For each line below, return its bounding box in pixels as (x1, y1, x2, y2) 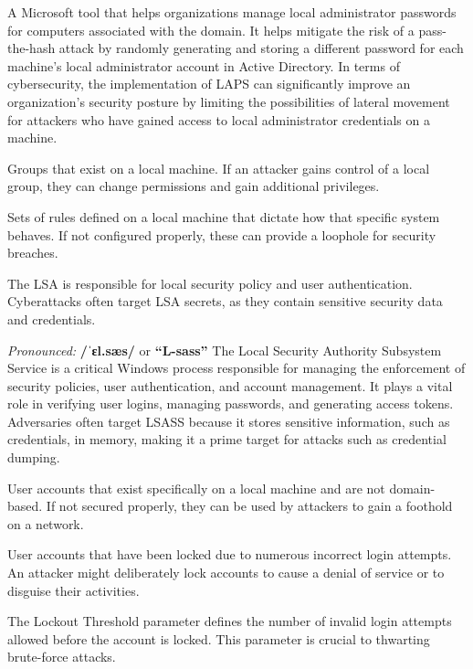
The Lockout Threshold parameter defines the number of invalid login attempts (7, 611, 452, 631)
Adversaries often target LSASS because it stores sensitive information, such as (7, 411, 450, 430)
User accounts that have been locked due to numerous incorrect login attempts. (7, 545, 452, 564)
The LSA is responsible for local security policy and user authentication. (7, 273, 413, 292)
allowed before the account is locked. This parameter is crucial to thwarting (7, 629, 430, 648)
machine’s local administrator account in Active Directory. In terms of (7, 56, 400, 75)
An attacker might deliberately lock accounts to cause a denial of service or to (7, 563, 445, 582)
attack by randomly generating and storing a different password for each (58, 38, 464, 58)
